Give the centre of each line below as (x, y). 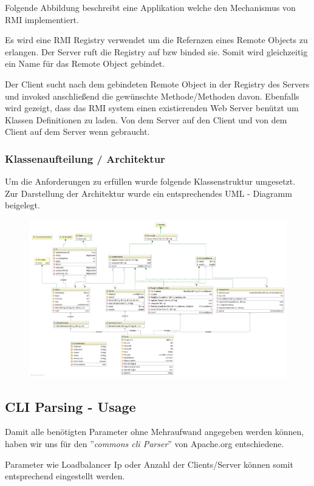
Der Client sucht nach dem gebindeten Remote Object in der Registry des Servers (157, 84)
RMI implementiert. (42, 19)
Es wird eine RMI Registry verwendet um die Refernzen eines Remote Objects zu (156, 40)
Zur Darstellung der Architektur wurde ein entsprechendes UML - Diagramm (148, 193)
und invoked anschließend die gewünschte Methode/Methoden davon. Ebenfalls (152, 96)
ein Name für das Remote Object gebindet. (85, 63)
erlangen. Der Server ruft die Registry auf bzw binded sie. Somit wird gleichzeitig (156, 51)
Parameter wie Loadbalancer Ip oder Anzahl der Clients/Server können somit (149, 464)
